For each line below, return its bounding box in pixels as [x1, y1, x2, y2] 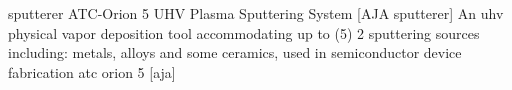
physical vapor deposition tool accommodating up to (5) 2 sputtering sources [8, 22, 480, 43]
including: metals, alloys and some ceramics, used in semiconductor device [8, 42, 462, 63]
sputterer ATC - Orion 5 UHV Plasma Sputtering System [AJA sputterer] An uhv [8, 3, 504, 23]
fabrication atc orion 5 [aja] [8, 61, 176, 82]
